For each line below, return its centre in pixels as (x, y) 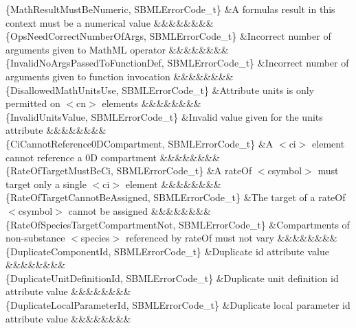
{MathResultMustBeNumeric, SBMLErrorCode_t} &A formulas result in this (170, 9)
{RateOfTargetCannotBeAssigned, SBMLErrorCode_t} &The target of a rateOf (176, 197)
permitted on (33, 103)
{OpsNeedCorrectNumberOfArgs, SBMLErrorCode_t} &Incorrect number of (168, 36)
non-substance (35, 238)
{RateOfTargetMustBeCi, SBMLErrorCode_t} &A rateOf (129, 171)
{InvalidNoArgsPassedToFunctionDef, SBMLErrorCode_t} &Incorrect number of (177, 63)
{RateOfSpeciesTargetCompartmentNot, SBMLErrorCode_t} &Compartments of (178, 224)
